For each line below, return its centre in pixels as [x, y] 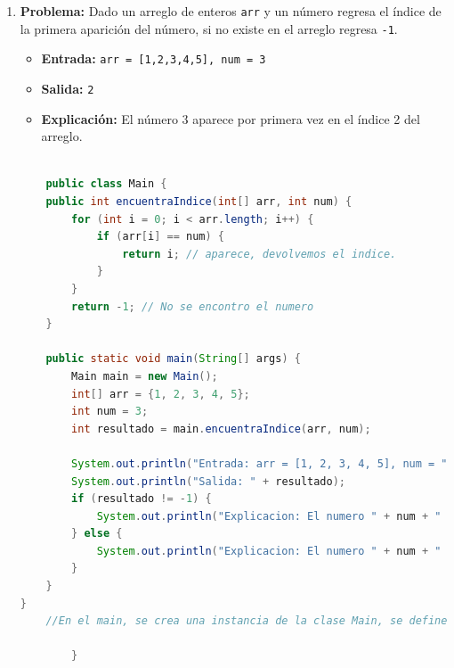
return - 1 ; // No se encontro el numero [193, 306]
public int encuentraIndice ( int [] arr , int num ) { [199, 202]
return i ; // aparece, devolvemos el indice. [259, 254]
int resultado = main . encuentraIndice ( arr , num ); [221, 429]
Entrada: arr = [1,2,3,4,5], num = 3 [154, 58]
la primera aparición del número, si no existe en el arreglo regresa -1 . [209, 28]
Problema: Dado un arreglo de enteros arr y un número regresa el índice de [231, 11]
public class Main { [106, 184]
